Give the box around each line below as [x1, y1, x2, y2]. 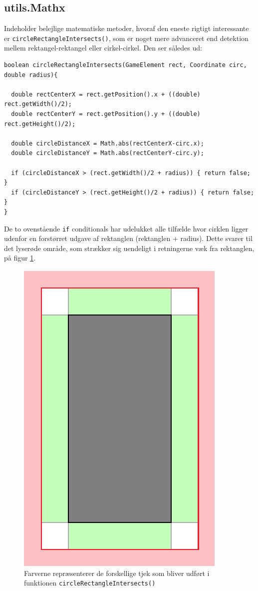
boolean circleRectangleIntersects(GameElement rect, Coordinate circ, [4, 61, 247, 69]
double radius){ [4, 71, 58, 78]
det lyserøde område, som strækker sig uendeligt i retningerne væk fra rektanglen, [4, 242, 255, 253]
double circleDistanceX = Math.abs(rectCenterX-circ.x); [11, 139, 204, 147]
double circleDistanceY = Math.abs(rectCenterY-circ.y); [11, 149, 204, 157]
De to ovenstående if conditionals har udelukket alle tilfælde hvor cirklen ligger [4, 223, 249, 233]
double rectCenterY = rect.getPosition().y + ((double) [11, 110, 201, 118]
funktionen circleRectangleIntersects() [24, 577, 156, 588]
